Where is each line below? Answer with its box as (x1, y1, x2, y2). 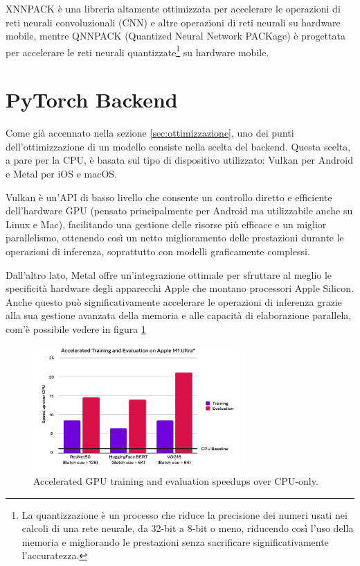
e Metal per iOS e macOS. (6, 166, 118, 180)
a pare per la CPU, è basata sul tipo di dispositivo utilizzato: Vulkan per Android (6, 153, 353, 167)
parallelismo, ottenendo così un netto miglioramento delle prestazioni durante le (6, 230, 344, 245)
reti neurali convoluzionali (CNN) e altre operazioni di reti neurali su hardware (6, 15, 341, 29)
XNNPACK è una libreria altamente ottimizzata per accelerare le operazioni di (6, 1, 341, 15)
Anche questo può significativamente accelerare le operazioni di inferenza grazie (6, 294, 343, 309)
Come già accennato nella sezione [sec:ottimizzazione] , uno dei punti (6, 126, 294, 140)
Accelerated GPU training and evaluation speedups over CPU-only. (33, 473, 318, 488)
